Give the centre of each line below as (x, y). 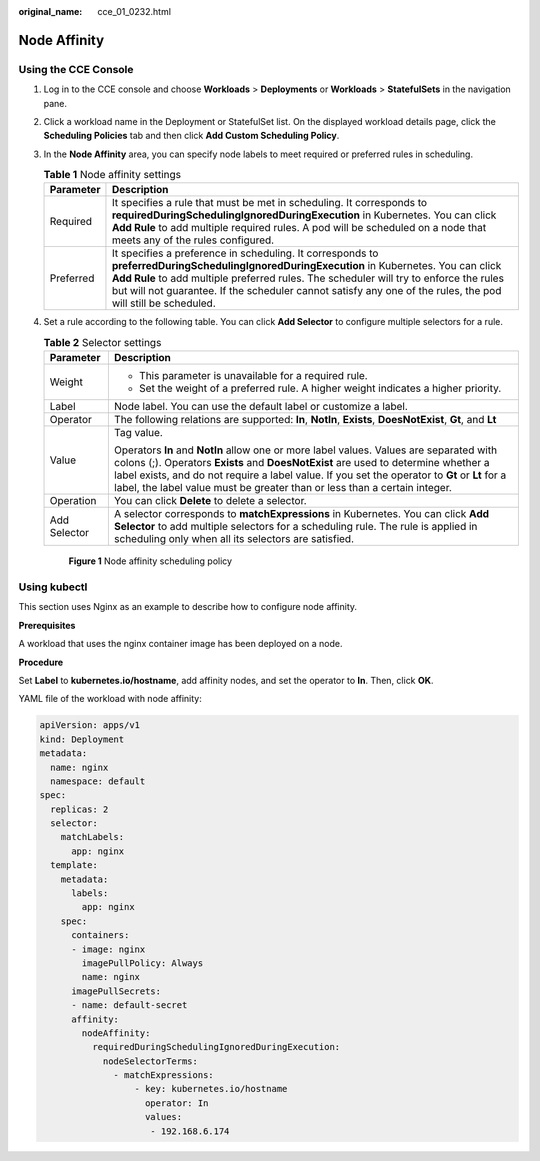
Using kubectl (53, 587)
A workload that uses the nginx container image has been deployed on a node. (181, 644)
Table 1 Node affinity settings (112, 175)
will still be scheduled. (164, 303)
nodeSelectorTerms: (150, 1061)
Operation (73, 501)
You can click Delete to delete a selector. (210, 501)
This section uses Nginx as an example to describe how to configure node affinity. (188, 607)
